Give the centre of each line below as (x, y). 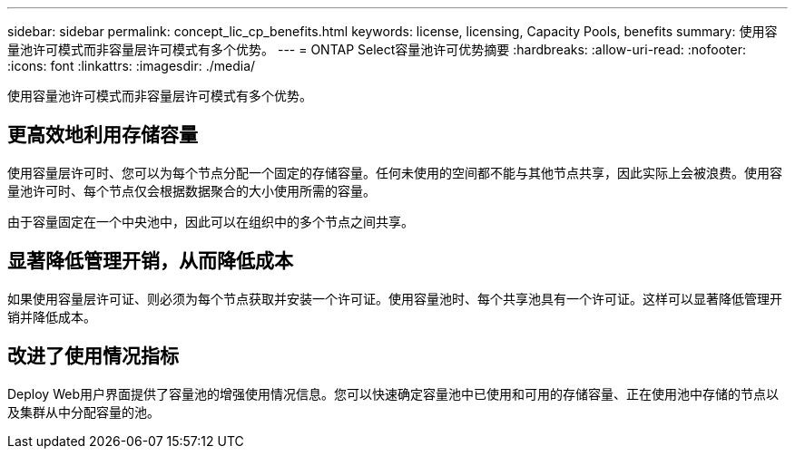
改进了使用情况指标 (93, 356)
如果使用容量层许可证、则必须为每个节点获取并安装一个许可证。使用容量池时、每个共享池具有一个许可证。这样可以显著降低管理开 (395, 298)
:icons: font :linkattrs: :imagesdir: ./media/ (132, 66)
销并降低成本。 (52, 316)
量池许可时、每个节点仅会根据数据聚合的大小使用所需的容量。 (191, 190)
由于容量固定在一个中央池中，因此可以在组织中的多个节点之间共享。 (211, 221)
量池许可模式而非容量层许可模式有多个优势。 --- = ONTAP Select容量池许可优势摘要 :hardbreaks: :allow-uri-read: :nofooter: (377, 49)
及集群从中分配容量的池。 (83, 412)
